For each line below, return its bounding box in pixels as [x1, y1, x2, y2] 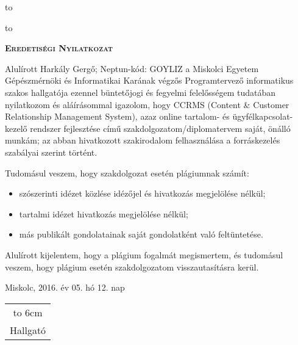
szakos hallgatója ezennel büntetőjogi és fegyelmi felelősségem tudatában [5, 85, 276, 98]
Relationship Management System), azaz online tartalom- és [5, 110, 230, 123]
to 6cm [13, 305, 43, 319]
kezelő [5, 122, 27, 134]
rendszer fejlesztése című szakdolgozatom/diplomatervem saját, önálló [30, 122, 291, 134]
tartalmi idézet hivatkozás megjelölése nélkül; [19, 207, 188, 220]
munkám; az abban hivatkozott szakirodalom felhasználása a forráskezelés [5, 134, 280, 147]
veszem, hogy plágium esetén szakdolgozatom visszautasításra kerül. [5, 260, 259, 273]
